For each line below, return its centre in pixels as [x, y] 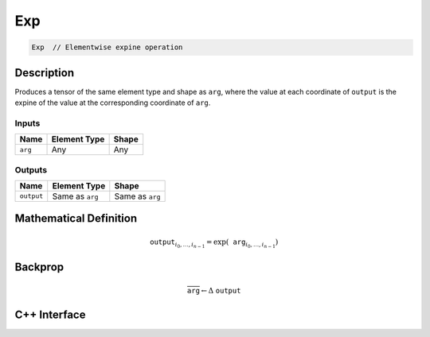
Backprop [39, 267]
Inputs [27, 123]
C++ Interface [50, 314]
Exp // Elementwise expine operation [107, 47]
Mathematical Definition [76, 219]
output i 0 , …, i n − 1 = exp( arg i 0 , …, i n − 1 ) [214, 243]
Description [45, 73]
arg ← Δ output [214, 291]
